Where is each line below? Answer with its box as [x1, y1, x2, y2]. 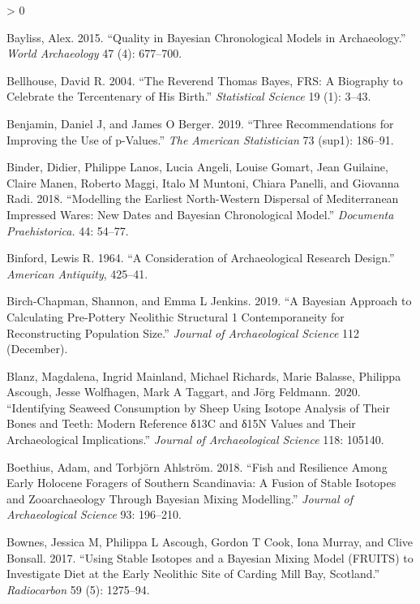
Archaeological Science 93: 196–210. [6, 506, 182, 523]
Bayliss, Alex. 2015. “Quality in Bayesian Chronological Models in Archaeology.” [6, 28, 406, 45]
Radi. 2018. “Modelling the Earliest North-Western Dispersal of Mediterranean [6, 190, 399, 207]
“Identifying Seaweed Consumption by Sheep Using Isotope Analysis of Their [6, 399, 390, 416]
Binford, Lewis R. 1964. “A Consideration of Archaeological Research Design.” [6, 249, 395, 266]
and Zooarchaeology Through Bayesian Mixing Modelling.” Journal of [6, 490, 354, 507]
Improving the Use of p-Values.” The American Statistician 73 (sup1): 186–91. [6, 131, 394, 148]
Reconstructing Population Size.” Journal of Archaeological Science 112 [6, 324, 359, 341]
